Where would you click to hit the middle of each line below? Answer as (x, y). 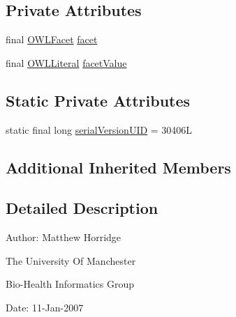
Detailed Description (82, 208)
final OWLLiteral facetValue (66, 62)
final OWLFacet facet (52, 39)
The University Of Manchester (71, 260)
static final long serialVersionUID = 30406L (99, 129)
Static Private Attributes (98, 100)
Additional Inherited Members (118, 167)
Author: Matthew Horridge (64, 237)
